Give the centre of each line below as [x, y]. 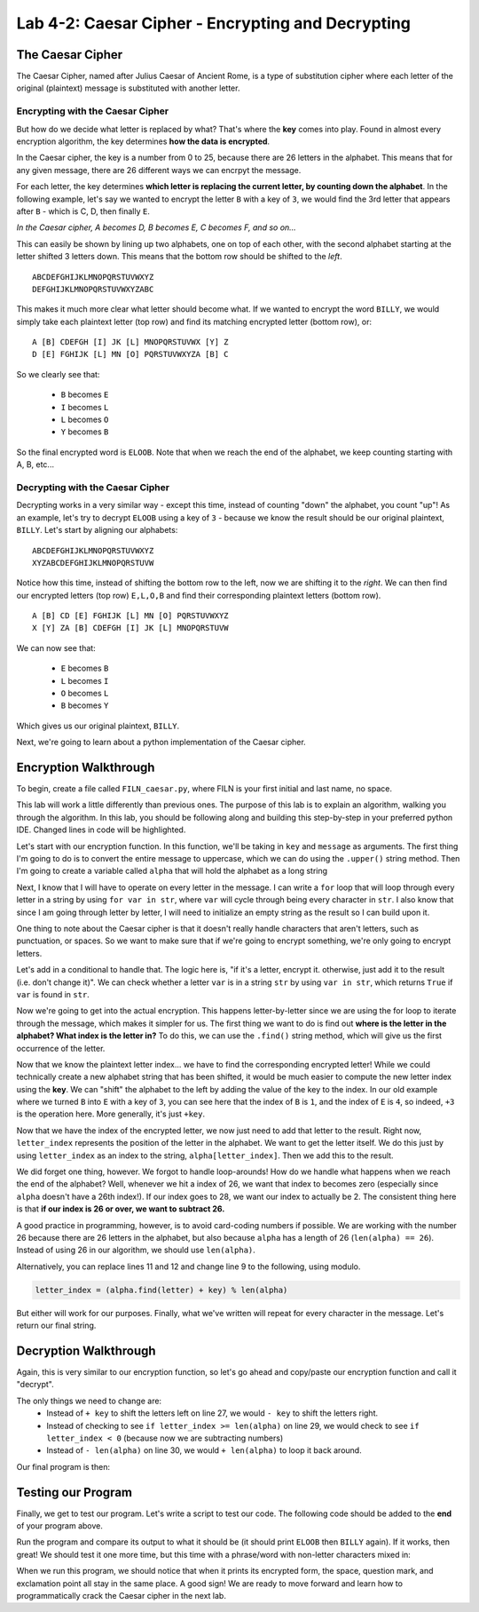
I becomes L [85, 407]
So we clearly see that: [58, 374]
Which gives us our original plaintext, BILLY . [98, 726]
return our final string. [56, 1326]
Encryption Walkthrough [86, 767]
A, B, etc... [35, 465]
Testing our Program [75, 1492]
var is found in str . [53, 994]
